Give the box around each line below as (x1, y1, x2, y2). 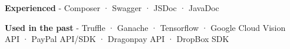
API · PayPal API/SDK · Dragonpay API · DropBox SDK (5, 33, 229, 45)
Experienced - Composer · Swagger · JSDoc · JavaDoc (5, 2, 219, 13)
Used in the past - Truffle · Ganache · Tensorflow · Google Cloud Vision (5, 21, 286, 33)
